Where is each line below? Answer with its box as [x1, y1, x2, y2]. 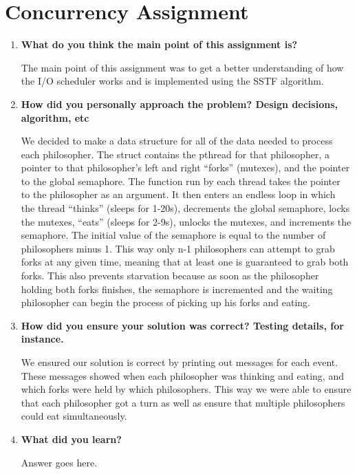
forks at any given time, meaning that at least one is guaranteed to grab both [21, 255, 349, 269]
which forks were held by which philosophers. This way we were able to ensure [21, 382, 351, 396]
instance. [21, 332, 64, 346]
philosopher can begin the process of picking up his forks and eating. [21, 295, 310, 310]
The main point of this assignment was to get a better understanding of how [21, 60, 344, 74]
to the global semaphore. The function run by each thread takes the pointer [21, 173, 340, 188]
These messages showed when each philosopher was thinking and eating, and [21, 368, 344, 383]
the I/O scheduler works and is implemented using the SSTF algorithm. [21, 74, 324, 88]
